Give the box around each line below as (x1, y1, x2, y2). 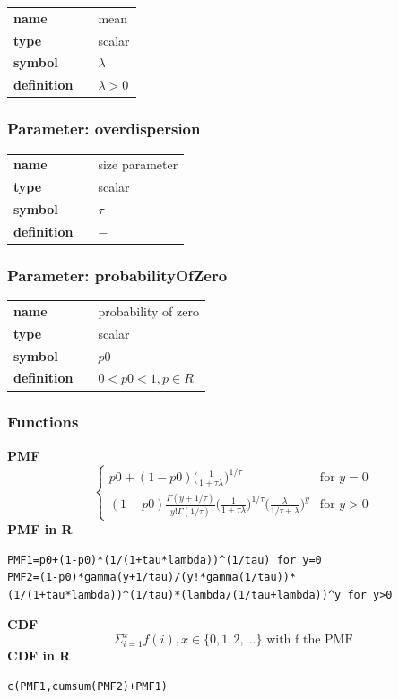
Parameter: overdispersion (7, 117, 201, 140)
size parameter (98, 155, 178, 174)
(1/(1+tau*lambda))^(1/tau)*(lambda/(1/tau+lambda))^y (7, 588, 342, 601)
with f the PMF (266, 634, 353, 647)
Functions (7, 410, 79, 433)
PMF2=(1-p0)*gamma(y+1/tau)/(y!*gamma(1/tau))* (7, 571, 297, 584)
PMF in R (7, 519, 73, 538)
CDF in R (7, 646, 71, 665)
